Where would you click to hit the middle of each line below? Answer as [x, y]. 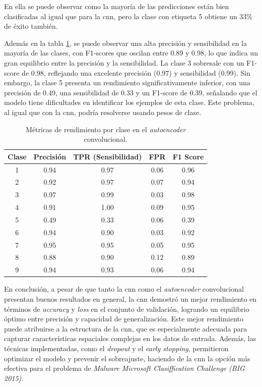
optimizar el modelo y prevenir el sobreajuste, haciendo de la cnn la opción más [127, 358]
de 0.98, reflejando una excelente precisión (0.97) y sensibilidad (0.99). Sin [136, 72]
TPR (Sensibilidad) [108, 156]
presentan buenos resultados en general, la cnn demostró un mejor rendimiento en [130, 299]
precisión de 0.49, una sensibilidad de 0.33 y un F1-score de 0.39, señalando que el [131, 92]
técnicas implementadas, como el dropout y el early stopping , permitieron [116, 348]
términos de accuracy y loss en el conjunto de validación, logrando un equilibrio [127, 309]
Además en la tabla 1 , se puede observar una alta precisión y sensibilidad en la [126, 43]
